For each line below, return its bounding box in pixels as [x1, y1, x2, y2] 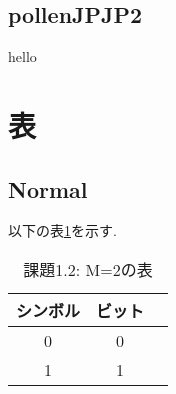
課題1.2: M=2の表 [23, 257, 153, 281]
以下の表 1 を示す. [8, 220, 117, 241]
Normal [8, 173, 88, 204]
